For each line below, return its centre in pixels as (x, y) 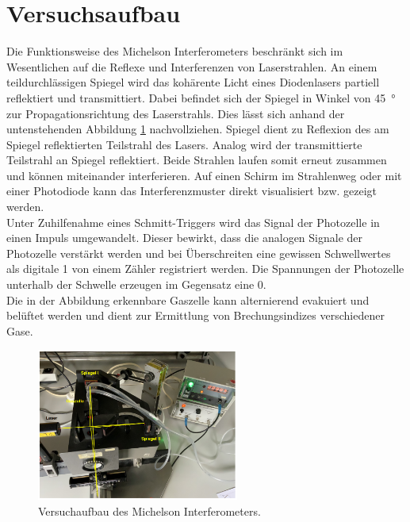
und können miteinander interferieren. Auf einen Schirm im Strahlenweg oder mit (204, 175)
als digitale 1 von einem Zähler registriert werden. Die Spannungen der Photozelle (205, 269)
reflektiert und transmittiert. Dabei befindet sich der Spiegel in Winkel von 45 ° (201, 97)
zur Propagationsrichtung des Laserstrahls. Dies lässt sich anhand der (176, 113)
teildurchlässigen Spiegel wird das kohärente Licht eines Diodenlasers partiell (193, 82)
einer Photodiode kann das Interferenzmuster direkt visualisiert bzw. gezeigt (192, 191)
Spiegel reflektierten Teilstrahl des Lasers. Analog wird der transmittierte (184, 144)
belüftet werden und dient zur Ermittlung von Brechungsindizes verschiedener (195, 315)
